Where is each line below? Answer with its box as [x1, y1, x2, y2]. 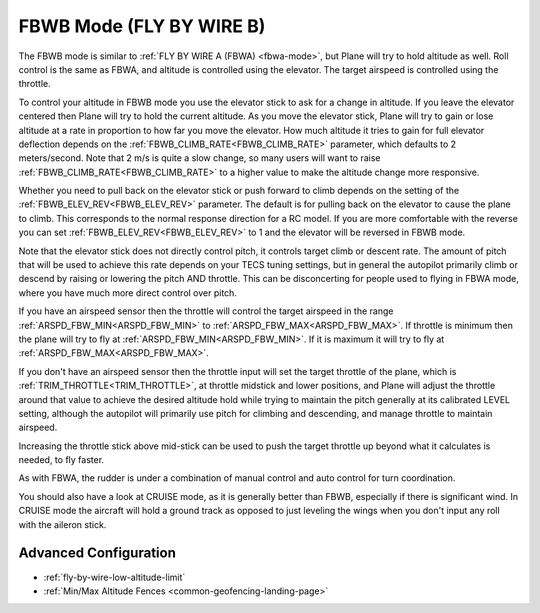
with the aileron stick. [18, 518, 107, 530]
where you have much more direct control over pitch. [18, 286, 237, 299]
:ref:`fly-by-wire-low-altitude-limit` [43, 571, 186, 583]
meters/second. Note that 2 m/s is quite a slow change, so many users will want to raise [18, 152, 381, 164]
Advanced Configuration [18, 545, 177, 562]
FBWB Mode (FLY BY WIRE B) [18, 15, 266, 37]
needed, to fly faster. [18, 454, 105, 466]
